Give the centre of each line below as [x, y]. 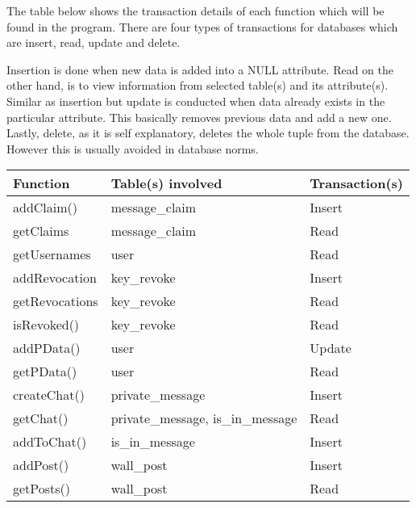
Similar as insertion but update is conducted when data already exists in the [196, 101]
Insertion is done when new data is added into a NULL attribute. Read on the [200, 69]
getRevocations [56, 301]
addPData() [47, 348]
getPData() [45, 372]
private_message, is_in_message [204, 418]
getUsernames [52, 254]
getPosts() [42, 489]
